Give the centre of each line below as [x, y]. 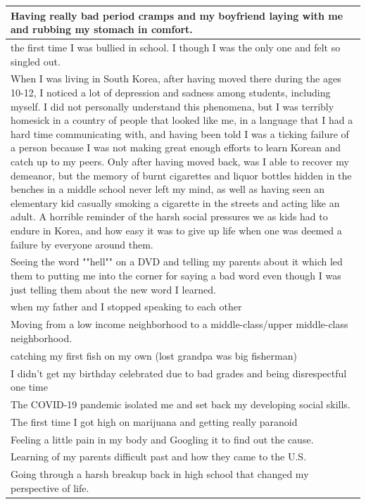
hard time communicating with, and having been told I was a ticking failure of [180, 133]
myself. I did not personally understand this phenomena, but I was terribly [172, 106]
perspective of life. [50, 487]
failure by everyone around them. [82, 244]
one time [29, 387]
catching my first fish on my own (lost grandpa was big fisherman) [154, 355]
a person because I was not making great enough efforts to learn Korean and [176, 147]
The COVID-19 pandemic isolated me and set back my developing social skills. [181, 404]
